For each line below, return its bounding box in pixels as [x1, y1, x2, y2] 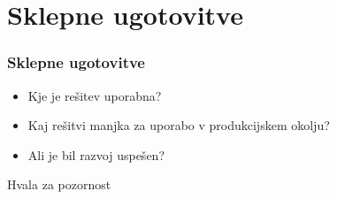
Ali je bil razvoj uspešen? [27, 145, 165, 164]
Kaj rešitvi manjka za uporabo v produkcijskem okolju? [27, 116, 330, 134]
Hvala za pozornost [7, 175, 111, 194]
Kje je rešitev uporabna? [27, 86, 162, 104]
